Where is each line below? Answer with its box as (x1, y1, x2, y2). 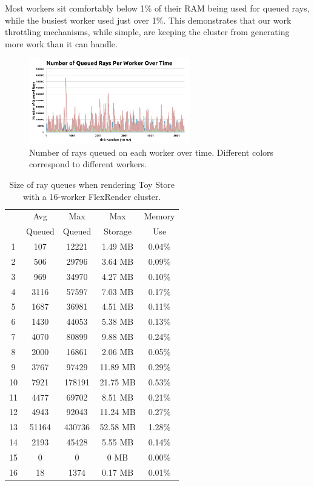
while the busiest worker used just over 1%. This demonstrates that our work (5, 13, 292, 26)
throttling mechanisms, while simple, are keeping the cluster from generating (5, 25, 290, 38)
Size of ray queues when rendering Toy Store (9, 178, 175, 190)
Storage (104, 225, 132, 238)
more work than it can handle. (5, 37, 118, 50)
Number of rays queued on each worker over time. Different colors (29, 145, 274, 158)
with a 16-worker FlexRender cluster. (22, 190, 161, 202)
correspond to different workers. (29, 158, 147, 170)
